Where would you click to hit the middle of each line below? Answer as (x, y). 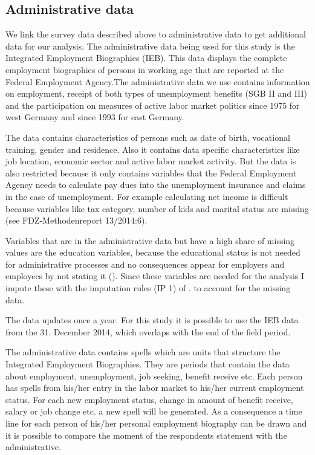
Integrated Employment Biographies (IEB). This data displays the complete (146, 58)
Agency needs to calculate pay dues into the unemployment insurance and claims (156, 185)
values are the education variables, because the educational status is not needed (153, 252)
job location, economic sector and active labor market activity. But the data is (151, 161)
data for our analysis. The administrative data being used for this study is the (150, 46)
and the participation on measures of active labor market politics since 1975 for (153, 105)
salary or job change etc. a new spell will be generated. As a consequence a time (154, 411)
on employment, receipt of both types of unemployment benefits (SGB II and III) (157, 93)
